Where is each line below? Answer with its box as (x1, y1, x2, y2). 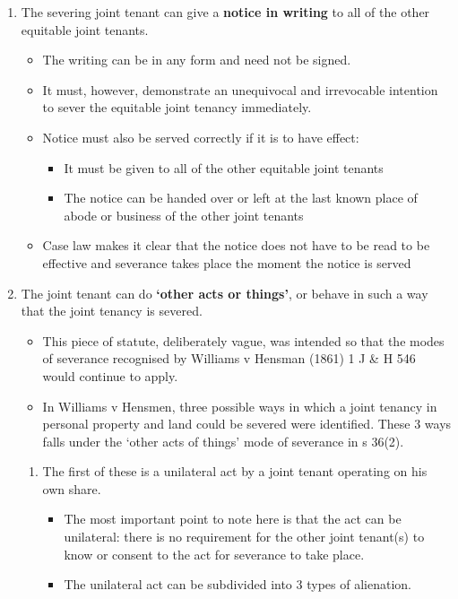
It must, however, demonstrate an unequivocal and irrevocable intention (42, 80, 438, 99)
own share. (42, 479, 101, 498)
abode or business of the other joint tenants (64, 205, 304, 224)
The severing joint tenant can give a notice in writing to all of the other (21, 3, 430, 21)
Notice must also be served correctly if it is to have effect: (42, 127, 359, 146)
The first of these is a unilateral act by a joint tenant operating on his (42, 462, 428, 481)
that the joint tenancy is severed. (21, 301, 203, 320)
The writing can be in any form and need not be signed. (42, 50, 351, 69)
